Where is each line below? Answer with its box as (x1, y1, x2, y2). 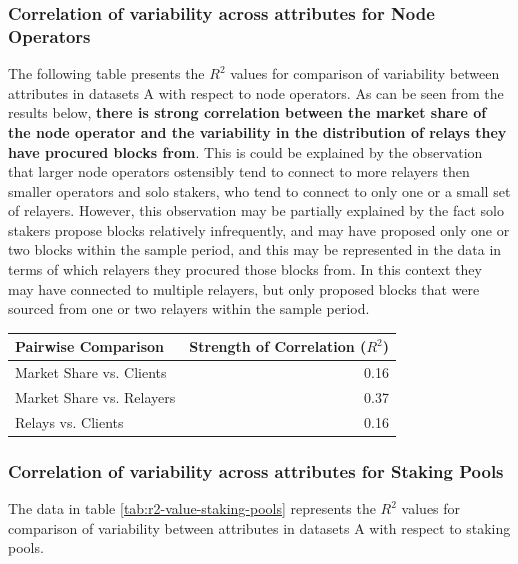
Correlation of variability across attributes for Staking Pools (8, 458, 504, 483)
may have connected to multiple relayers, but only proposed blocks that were (8, 278, 480, 299)
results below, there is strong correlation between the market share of (8, 102, 487, 123)
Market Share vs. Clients (15, 362, 167, 383)
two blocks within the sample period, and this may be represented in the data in (8, 239, 502, 260)
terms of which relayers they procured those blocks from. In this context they (8, 259, 482, 280)
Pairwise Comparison (15, 336, 165, 357)
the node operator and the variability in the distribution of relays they (8, 121, 507, 142)
